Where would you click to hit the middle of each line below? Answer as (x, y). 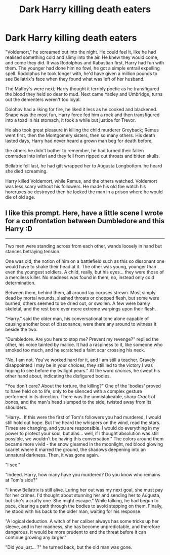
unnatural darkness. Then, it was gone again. (52, 455)
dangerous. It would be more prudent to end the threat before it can (76, 532)
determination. (20, 283)
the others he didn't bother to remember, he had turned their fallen (75, 150)
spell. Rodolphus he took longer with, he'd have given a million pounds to (81, 73)
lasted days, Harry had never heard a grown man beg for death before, (79, 141)
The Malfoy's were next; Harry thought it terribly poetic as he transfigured (82, 89)
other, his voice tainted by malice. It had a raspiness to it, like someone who (84, 344)
